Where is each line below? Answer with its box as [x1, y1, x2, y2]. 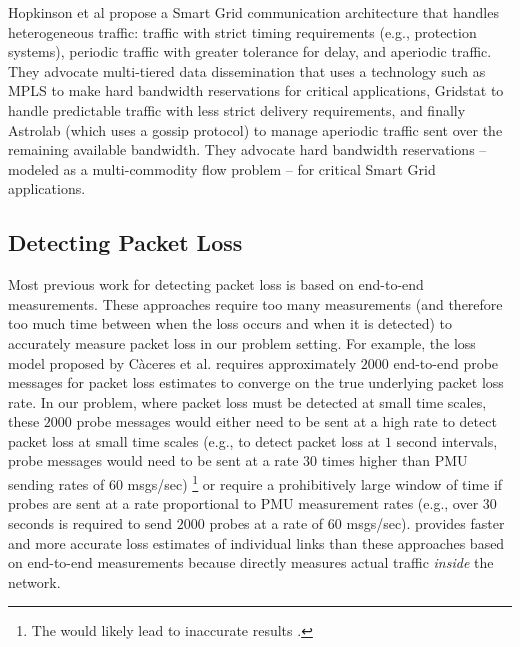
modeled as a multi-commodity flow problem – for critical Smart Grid [8, 158, 436, 179]
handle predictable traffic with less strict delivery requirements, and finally [8, 99, 466, 120]
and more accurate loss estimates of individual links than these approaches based [8, 532, 505, 553]
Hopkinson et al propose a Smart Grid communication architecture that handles [8, 2, 499, 22]
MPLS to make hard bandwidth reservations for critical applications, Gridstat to [8, 80, 504, 101]
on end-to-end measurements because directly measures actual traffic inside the [8, 552, 494, 573]
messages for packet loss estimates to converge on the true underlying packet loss [8, 372, 504, 393]
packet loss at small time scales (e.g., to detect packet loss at [8, 430, 381, 451]
